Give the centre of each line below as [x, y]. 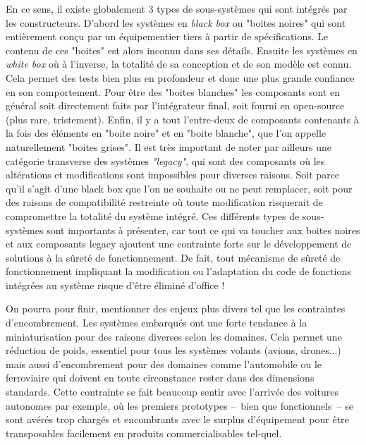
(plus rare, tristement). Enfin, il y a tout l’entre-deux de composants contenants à [182, 119]
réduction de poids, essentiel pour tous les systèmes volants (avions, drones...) [173, 350]
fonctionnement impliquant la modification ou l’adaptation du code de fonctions [178, 271]
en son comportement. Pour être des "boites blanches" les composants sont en [173, 91]
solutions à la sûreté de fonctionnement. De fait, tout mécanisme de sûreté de [173, 257]
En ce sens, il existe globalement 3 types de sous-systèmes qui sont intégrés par [177, 8]
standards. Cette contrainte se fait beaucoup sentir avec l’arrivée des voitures [172, 392]
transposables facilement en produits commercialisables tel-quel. [144, 433]
